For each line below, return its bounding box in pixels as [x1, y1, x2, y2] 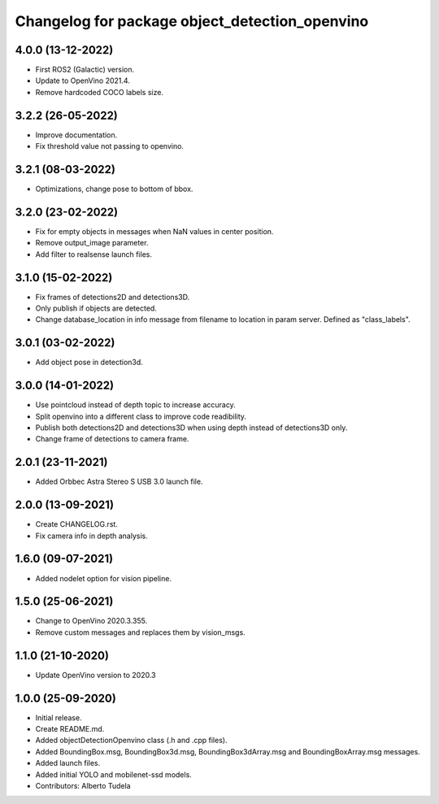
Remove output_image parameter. [35, 238, 149, 248]
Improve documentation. [35, 130, 118, 140]
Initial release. [35, 712, 82, 723]
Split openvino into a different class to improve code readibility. [35, 411, 247, 421]
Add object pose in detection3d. [35, 358, 144, 367]
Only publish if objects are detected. [35, 303, 158, 313]
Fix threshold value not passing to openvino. [35, 141, 185, 151]
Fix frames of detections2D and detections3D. [35, 292, 190, 302]
